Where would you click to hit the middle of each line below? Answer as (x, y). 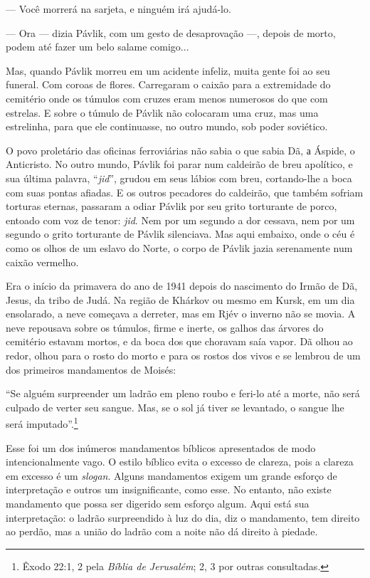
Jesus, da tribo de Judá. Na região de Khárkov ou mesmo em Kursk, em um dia (180, 299)
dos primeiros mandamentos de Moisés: (91, 369)
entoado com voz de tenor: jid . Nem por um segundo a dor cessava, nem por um (180, 220)
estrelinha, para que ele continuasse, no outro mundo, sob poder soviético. (167, 126)
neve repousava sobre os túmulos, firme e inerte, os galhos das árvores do (165, 327)
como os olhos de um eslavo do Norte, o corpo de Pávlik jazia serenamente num (179, 247)
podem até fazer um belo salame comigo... (97, 47)
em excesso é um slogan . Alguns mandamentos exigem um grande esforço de (171, 475)
